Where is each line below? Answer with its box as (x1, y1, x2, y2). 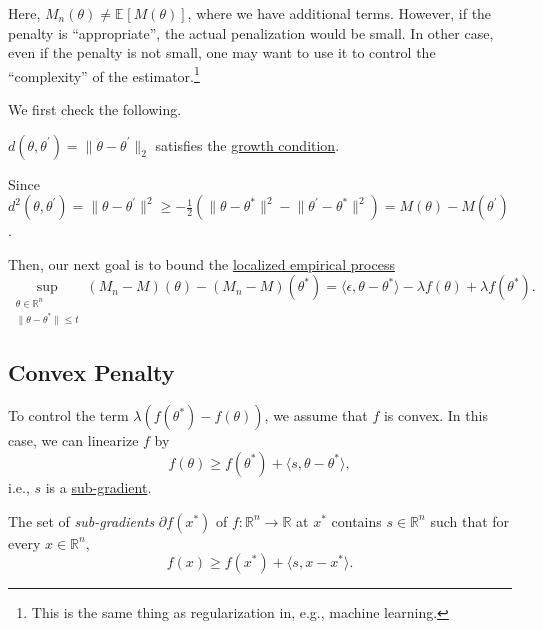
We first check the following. (8, 99, 182, 120)
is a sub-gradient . (45, 476, 152, 497)
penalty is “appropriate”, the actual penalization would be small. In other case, (8, 22, 494, 43)
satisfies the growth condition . (155, 134, 340, 155)
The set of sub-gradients (8, 510, 155, 531)
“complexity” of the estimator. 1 (8, 62, 200, 86)
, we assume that (264, 405, 368, 426)
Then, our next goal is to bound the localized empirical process (8, 253, 395, 274)
